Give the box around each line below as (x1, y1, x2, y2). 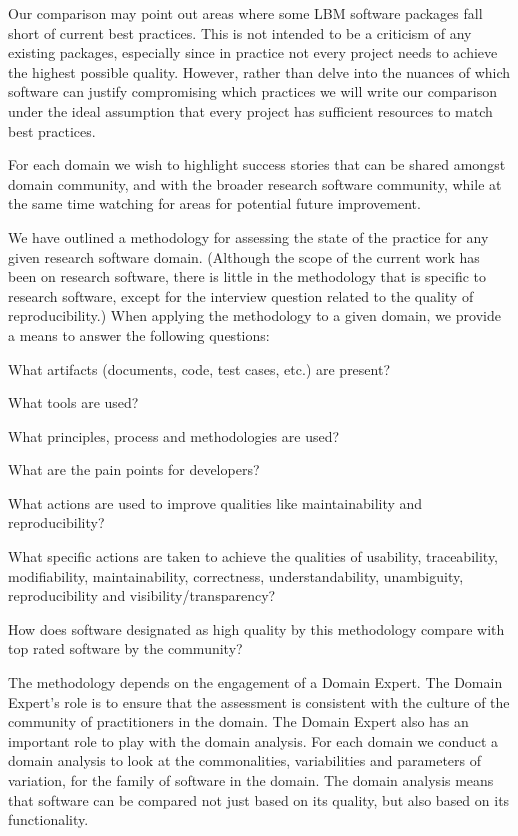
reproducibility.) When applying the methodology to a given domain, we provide (8, 305, 501, 326)
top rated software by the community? (8, 638, 243, 659)
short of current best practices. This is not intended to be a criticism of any (8, 22, 472, 43)
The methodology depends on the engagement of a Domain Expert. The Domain (8, 672, 503, 693)
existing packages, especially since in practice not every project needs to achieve (8, 42, 498, 63)
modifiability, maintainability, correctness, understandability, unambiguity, (8, 565, 464, 586)
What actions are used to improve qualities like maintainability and (8, 492, 423, 513)
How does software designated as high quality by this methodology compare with (8, 618, 505, 639)
